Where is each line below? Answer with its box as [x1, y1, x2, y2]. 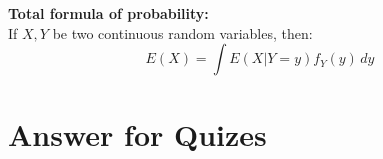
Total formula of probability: [8, 3, 209, 23]
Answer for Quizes [8, 114, 267, 155]
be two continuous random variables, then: [52, 22, 313, 43]
